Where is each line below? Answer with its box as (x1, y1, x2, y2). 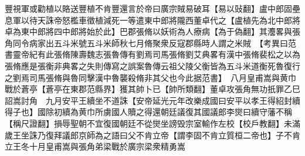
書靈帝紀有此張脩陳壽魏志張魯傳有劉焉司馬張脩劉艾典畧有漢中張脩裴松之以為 (5, 48, 300, 60)
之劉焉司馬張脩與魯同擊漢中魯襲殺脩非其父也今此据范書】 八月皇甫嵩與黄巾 (5, 71, 296, 83)
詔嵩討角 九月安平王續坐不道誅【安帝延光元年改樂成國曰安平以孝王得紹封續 (5, 94, 300, 106)
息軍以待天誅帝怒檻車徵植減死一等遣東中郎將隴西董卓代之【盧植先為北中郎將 (5, 13, 300, 26)
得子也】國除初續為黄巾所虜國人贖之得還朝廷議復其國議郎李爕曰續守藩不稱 (5, 106, 292, 118)
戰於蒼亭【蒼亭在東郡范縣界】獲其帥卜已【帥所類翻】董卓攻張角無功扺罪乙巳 (5, 83, 300, 95)
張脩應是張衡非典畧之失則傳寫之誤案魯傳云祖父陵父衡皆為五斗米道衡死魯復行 (5, 59, 300, 72)
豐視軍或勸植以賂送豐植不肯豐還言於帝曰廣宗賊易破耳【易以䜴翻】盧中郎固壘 (5, 2, 300, 14)
